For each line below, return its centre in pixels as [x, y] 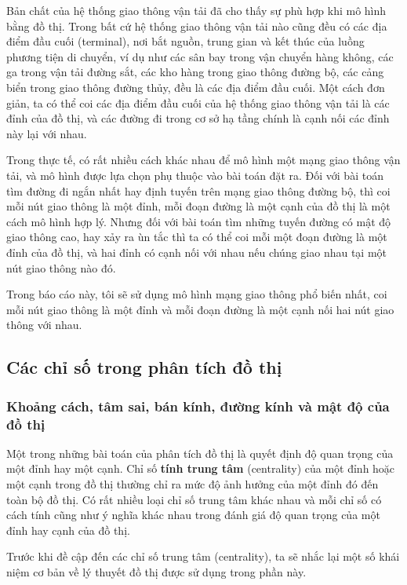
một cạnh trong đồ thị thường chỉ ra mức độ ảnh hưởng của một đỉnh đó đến [193, 483]
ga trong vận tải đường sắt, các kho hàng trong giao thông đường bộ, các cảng [195, 72]
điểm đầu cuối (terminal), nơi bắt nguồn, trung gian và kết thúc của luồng [185, 41]
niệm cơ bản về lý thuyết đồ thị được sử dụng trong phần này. [156, 571]
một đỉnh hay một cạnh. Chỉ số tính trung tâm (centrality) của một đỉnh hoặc [201, 468]
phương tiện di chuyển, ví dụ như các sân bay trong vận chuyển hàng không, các [200, 56]
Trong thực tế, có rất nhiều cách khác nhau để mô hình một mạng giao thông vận [203, 160]
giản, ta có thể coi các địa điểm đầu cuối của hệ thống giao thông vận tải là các [198, 102]
